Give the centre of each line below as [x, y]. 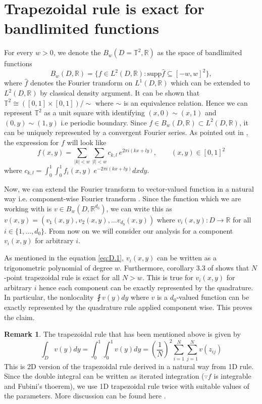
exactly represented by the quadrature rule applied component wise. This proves [128, 307]
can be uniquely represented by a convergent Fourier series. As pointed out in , [126, 132]
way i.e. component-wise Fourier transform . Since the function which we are [123, 198]
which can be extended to [210, 83]
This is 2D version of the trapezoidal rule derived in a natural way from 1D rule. [129, 366]
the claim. [19, 317]
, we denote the [77, 52]
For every [19, 52]
